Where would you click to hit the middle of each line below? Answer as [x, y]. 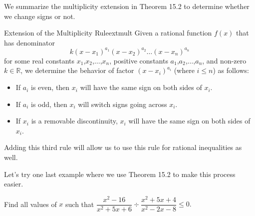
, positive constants [139, 60]
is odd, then [49, 104]
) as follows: [231, 70]
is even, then [50, 87]
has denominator [30, 42]
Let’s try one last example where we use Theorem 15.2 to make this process [120, 174]
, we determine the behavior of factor [77, 70]
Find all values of [30, 204]
